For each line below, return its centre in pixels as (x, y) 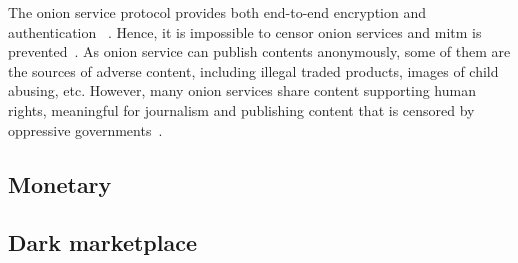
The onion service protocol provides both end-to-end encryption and (217, 12)
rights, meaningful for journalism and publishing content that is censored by (241, 109)
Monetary (60, 183)
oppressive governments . (85, 129)
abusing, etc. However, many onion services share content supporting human (242, 90)
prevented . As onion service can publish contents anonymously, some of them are (259, 51)
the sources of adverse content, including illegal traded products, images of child (253, 70)
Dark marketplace (102, 242)
